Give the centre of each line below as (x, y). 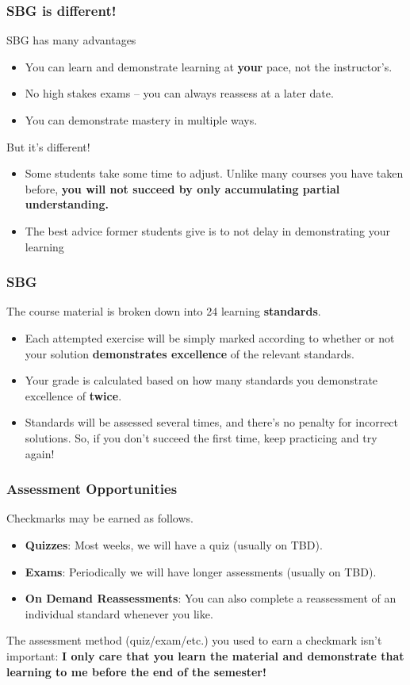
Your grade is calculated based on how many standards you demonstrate (201, 380)
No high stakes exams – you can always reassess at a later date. (179, 93)
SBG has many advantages (71, 40)
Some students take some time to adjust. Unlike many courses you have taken (214, 173)
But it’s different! (48, 146)
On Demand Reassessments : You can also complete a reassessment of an (211, 598)
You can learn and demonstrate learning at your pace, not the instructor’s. (209, 66)
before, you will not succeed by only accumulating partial (182, 188)
